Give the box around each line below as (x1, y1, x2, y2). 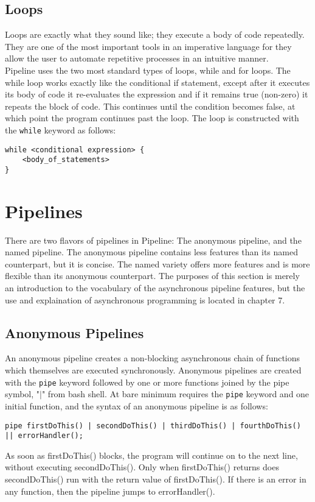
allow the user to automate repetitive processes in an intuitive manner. (5, 52, 269, 65)
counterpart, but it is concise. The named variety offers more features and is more (5, 257, 310, 270)
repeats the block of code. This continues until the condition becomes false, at (5, 99, 296, 112)
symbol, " (5, 387, 40, 400)
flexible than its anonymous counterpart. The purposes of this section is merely (5, 269, 300, 282)
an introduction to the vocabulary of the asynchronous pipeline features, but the (5, 281, 305, 294)
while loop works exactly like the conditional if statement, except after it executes (5, 76, 310, 88)
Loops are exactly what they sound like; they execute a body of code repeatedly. (5, 28, 305, 41)
